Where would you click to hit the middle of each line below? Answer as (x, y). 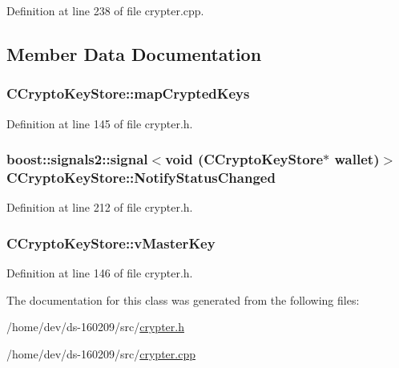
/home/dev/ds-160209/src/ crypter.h (95, 327)
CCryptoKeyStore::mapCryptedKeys (128, 93)
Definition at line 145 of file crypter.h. (100, 123)
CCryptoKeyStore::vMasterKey (111, 243)
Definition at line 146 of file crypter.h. (100, 273)
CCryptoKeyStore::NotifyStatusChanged (141, 178)
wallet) (357, 159)
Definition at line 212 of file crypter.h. (100, 207)
